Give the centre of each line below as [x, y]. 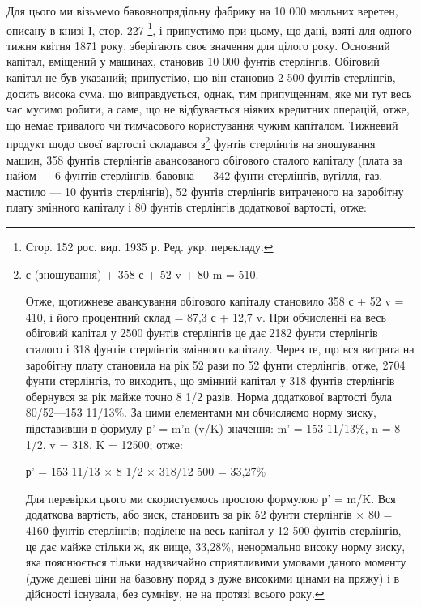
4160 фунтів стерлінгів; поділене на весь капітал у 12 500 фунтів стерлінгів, [213, 530]
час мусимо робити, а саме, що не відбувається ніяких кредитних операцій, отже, [208, 109]
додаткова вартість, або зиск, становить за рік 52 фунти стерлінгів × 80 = [209, 514]
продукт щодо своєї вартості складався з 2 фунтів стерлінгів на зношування [191, 143]
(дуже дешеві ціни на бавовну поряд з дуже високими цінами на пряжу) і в [213, 577]
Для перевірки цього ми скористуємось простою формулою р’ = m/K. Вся [210, 498]
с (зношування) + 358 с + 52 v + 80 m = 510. [142, 274]
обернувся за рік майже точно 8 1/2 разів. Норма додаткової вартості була [209, 396]
